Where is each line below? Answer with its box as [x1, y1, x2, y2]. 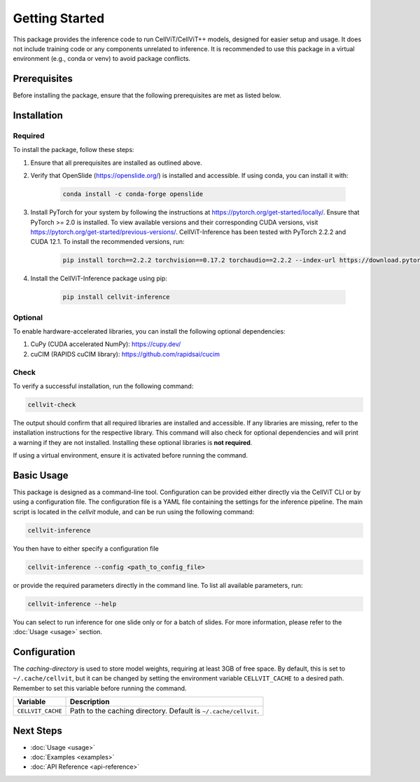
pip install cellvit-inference [62, 293, 171, 301]
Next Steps [13, 725, 62, 736]
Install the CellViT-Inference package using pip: [30, 274, 168, 283]
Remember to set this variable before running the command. [13, 684, 187, 692]
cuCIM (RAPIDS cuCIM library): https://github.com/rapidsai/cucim [30, 350, 220, 358]
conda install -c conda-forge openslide [62, 190, 203, 198]
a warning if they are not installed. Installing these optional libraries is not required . [13, 438, 253, 446]
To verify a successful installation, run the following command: [13, 382, 194, 390]
